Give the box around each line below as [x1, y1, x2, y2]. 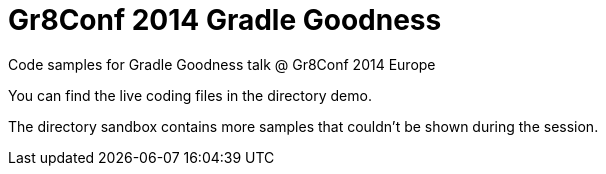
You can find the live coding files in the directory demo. [8, 86, 372, 104]
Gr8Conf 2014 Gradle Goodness [8, 3, 442, 37]
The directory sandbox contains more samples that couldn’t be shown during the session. [8, 117, 599, 135]
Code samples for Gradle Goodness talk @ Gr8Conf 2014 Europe [8, 55, 436, 73]
